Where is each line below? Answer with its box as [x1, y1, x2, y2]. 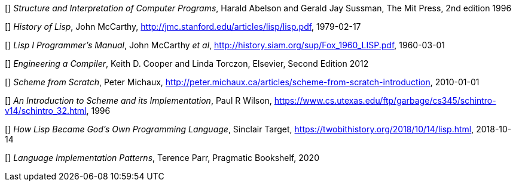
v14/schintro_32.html [5, 106, 87, 116]
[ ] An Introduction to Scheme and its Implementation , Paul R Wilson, [5, 95, 272, 106]
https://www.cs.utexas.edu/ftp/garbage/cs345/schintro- [274, 95, 496, 106]
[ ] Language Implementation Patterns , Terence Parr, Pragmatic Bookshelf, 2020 [5, 153, 319, 163]
